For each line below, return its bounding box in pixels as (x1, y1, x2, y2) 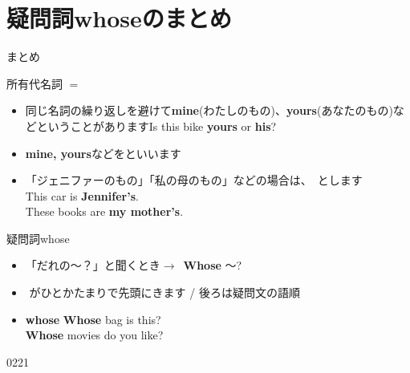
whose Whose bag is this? (25, 310, 161, 327)
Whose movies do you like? (25, 326, 164, 343)
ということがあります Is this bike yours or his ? (36, 117, 277, 134)
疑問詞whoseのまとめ (6, 2, 232, 34)
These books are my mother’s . (25, 203, 184, 220)
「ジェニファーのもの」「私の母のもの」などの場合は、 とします (25, 172, 363, 189)
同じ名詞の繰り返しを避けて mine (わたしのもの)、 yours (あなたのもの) (25, 102, 393, 119)
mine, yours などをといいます (25, 144, 181, 161)
